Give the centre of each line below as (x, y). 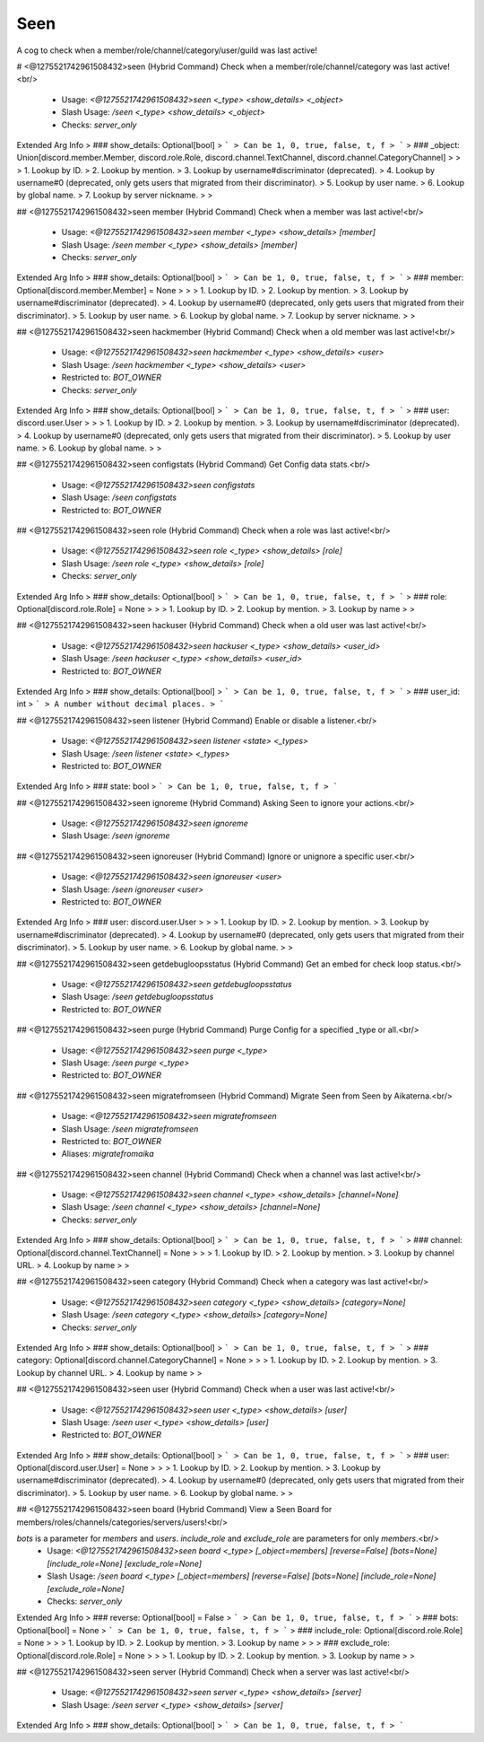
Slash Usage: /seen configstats (119, 497)
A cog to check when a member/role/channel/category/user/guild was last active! (167, 50)
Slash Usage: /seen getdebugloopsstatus (138, 997)
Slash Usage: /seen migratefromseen (130, 1129)
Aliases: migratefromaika (108, 1154)
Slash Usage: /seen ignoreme (116, 836)
